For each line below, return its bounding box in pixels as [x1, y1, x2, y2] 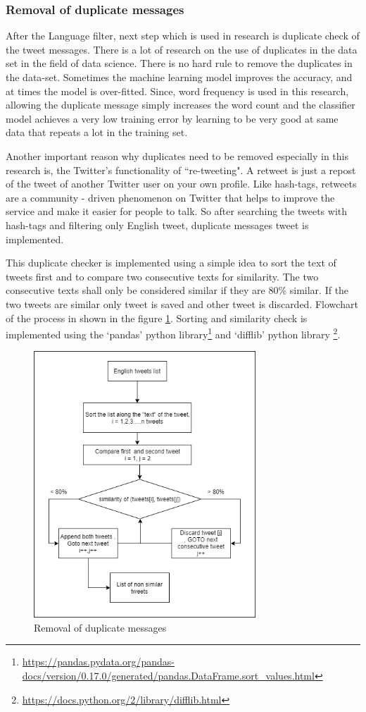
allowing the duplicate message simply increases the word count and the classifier [6, 97, 355, 112]
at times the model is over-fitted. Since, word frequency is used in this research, [6, 83, 349, 98]
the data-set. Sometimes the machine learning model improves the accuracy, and [6, 70, 353, 84]
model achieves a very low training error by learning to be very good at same [6, 111, 339, 125]
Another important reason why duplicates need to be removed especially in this [6, 148, 348, 163]
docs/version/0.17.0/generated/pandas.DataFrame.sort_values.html [22, 668, 315, 683]
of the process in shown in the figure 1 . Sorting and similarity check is [6, 310, 308, 325]
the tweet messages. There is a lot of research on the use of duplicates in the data [6, 42, 358, 56]
